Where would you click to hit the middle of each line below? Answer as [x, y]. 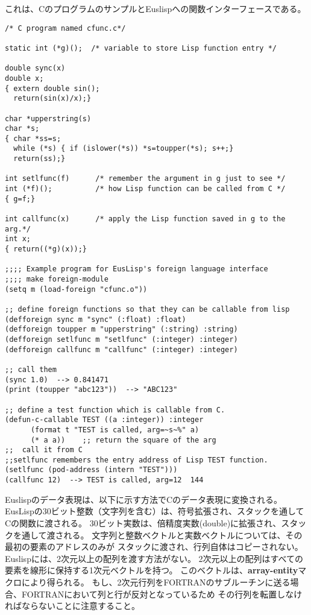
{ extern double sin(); [52, 88]
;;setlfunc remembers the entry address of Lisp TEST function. [137, 460]
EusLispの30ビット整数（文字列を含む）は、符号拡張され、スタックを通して [155, 511]
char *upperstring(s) [48, 118]
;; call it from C [44, 450]
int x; [18, 239]
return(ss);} [39, 159]
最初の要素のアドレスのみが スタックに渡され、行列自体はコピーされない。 [154, 547]
